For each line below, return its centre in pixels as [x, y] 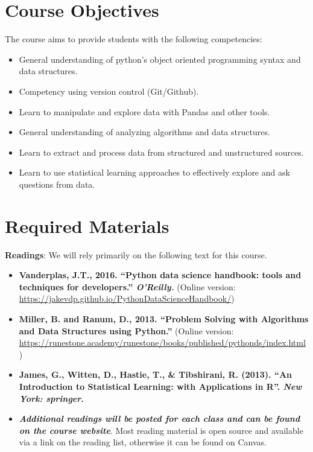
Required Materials [87, 225]
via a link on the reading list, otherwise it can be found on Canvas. [143, 442]
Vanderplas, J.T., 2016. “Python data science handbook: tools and [160, 275]
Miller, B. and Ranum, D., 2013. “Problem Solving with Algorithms [164, 318]
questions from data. [57, 184]
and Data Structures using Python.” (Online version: [126, 330]
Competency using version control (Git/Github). [109, 91]
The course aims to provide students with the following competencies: [134, 39]
